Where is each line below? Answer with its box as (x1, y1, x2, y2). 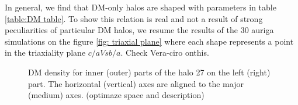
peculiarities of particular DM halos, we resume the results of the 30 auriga (5, 24, 274, 36)
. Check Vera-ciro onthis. (120, 46, 209, 59)
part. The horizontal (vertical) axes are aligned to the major (28, 77, 244, 89)
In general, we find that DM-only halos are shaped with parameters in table (5, 1, 276, 13)
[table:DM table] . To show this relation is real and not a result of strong (5, 12, 263, 24)
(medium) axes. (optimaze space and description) (28, 89, 205, 101)
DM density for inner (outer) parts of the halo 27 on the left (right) (28, 66, 271, 78)
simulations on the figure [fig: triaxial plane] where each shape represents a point (5, 35, 294, 47)
